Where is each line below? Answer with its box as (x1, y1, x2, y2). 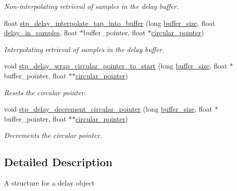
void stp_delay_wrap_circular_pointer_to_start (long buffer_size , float (4, 61, 228, 71)
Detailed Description (4, 154, 113, 170)
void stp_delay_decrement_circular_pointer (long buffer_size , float (4, 104, 213, 114)
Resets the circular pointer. (4, 87, 86, 97)
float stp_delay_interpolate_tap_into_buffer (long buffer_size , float (4, 17, 215, 28)
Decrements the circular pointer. (4, 130, 102, 140)
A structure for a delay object (4, 178, 95, 188)
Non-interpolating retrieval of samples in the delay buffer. (4, 1, 179, 11)
